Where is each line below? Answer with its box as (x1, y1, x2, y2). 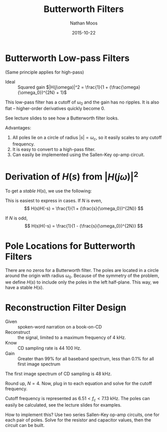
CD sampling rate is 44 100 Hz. (17, 345, 81, 351)
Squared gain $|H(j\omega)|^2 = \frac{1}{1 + (17, 84, 109, 90)
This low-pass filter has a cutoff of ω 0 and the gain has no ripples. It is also (5, 99, 160, 106)
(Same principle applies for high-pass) (5, 69, 84, 75)
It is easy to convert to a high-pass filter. (12, 146, 96, 152)
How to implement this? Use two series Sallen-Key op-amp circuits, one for (5, 411, 160, 418)
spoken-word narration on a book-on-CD (17, 324, 102, 330)
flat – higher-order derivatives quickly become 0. (5, 105, 106, 111)
